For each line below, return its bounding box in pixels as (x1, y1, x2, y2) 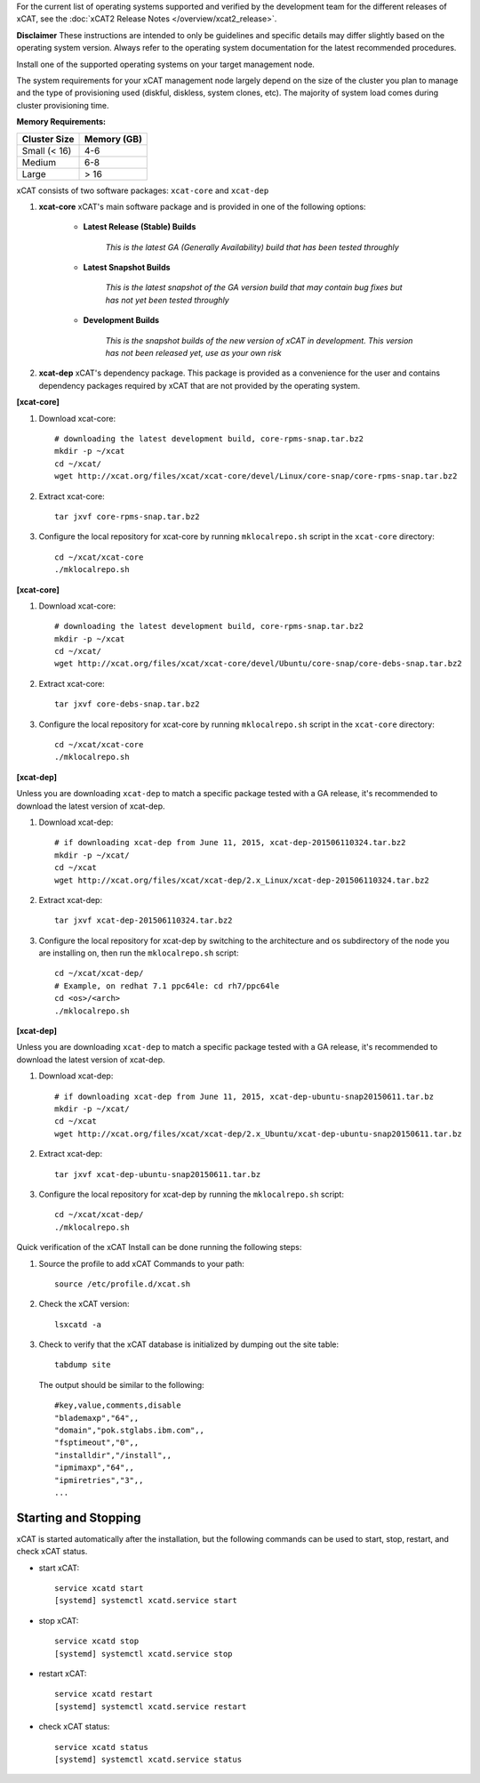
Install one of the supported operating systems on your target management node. (16, 59, 316, 69)
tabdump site (54, 1359, 111, 1370)
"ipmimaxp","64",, (54, 1463, 135, 1472)
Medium (21, 156, 57, 168)
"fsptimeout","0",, (54, 1438, 140, 1448)
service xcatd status (54, 1742, 148, 1752)
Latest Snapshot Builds (83, 262, 171, 273)
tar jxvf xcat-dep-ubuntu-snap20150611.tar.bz (54, 1169, 261, 1179)
